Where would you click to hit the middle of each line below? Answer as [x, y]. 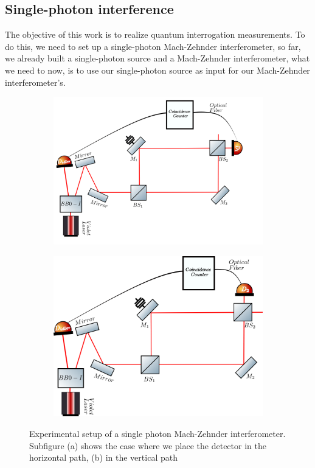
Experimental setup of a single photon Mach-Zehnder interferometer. [157, 433]
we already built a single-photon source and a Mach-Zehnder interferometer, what [157, 58]
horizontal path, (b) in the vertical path [103, 457]
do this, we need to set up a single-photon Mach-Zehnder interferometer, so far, [153, 46]
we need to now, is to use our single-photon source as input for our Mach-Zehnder [157, 70]
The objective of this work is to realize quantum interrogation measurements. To [155, 34]
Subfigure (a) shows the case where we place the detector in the [148, 445]
